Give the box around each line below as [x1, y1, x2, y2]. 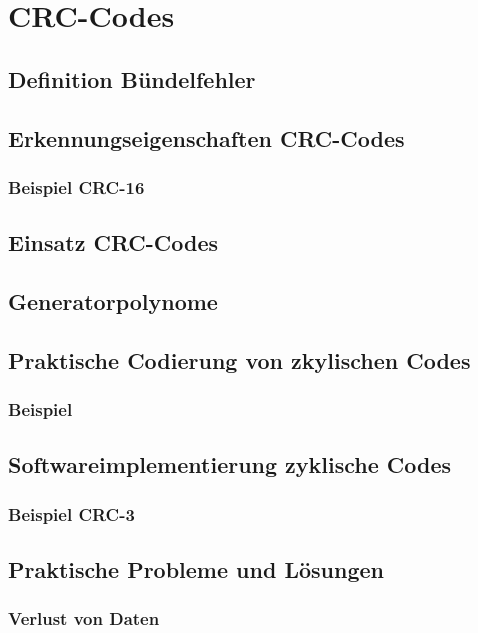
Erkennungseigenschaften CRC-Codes [8, 122, 405, 153]
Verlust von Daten [8, 606, 160, 631]
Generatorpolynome [8, 285, 218, 316]
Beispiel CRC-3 [8, 501, 135, 526]
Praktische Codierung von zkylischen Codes [8, 344, 471, 375]
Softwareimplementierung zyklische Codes [8, 449, 452, 480]
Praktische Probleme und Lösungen [8, 553, 384, 584]
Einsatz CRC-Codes [8, 227, 219, 258]
